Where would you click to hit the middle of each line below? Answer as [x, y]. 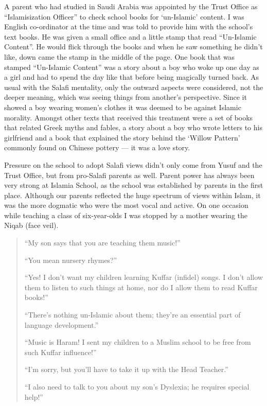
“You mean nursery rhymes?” [71, 260]
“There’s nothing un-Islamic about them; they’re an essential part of [132, 315]
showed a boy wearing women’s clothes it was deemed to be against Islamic [123, 107]
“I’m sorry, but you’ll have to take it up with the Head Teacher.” [126, 369]
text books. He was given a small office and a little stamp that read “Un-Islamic [130, 36]
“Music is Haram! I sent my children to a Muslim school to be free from [138, 342]
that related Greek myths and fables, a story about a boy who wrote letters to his [133, 127]
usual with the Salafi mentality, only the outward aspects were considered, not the [134, 87]
